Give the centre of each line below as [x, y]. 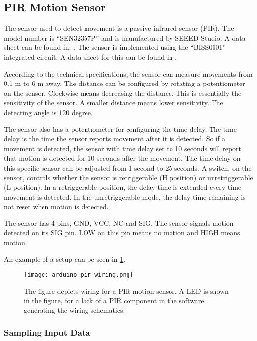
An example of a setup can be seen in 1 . [65, 259]
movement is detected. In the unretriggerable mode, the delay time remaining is [125, 196]
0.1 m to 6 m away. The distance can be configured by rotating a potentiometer [125, 83]
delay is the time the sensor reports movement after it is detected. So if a [115, 139]
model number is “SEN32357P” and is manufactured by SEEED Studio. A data [125, 37]
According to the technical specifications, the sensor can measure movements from [128, 73]
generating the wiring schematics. [74, 310]
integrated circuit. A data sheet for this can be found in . [90, 57]
